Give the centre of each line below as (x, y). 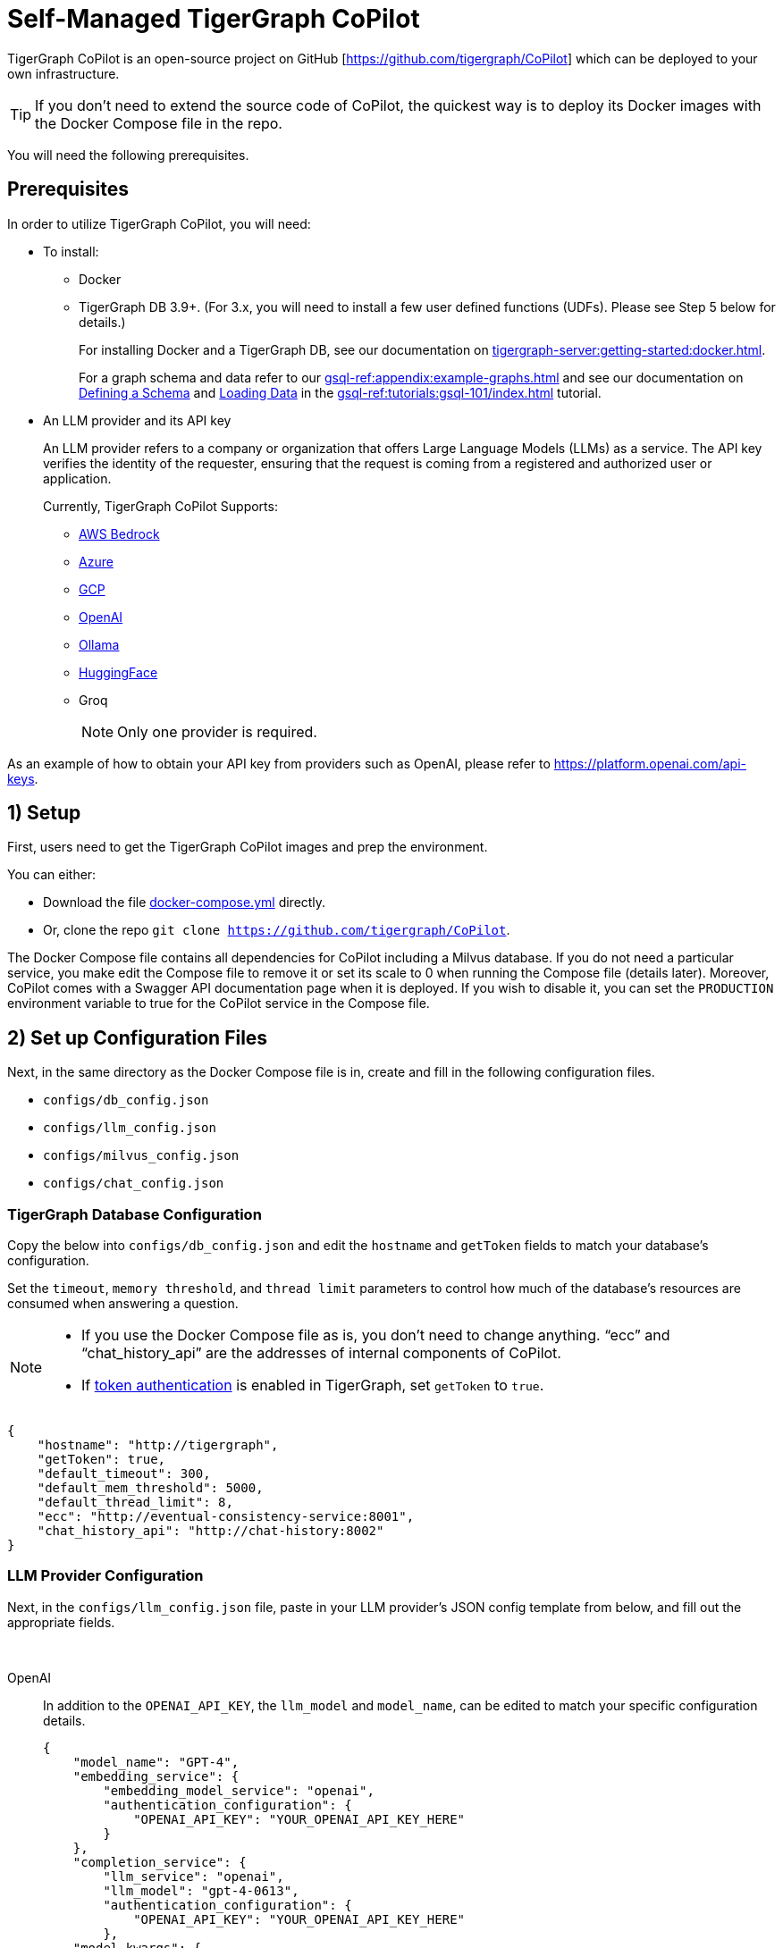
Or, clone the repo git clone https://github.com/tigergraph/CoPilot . (277, 930)
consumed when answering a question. (123, 1304)
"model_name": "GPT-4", (156, 1762)
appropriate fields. (61, 1622)
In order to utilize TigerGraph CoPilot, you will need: (159, 223)
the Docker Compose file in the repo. (159, 123)
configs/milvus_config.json (141, 1156)
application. (77, 478)
